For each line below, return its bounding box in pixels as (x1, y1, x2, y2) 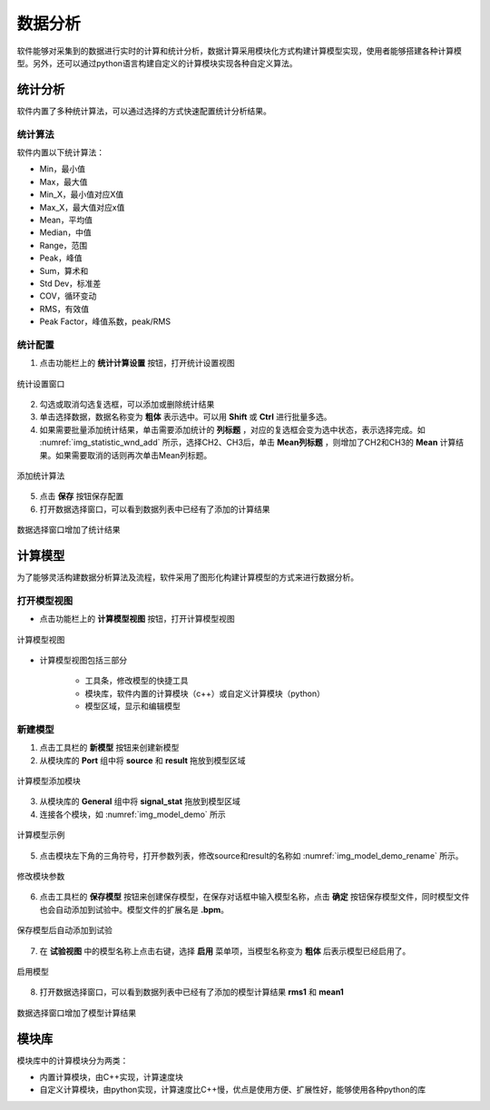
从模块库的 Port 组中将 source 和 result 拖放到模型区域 (39, 754, 246, 766)
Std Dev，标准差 (39, 278, 102, 289)
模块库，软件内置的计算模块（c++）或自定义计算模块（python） (84, 688, 326, 699)
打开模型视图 (16, 594, 73, 607)
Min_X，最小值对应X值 (39, 189, 124, 200)
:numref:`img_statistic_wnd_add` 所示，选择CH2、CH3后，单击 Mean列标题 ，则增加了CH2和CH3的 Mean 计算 (39, 437, 456, 448)
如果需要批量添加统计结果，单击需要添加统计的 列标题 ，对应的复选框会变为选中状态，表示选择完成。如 (39, 424, 426, 435)
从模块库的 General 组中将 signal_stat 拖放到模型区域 (39, 796, 240, 807)
